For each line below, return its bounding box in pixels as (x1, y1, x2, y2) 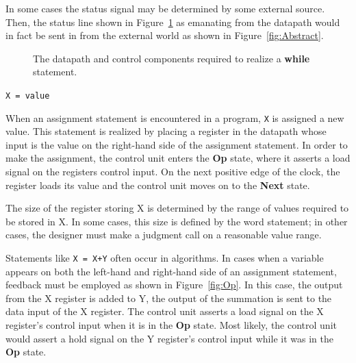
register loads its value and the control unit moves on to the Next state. (5, 177, 310, 192)
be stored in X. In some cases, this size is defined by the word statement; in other (5, 214, 348, 228)
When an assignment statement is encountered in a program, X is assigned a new (5, 110, 344, 125)
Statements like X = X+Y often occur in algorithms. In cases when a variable (5, 251, 324, 265)
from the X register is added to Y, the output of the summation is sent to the (5, 290, 332, 305)
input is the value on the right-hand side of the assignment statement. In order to (5, 137, 348, 151)
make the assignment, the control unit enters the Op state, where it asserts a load (5, 151, 351, 165)
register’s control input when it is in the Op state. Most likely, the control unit (5, 318, 337, 332)
